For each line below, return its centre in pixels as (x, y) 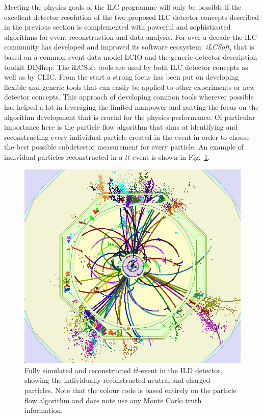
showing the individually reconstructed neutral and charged (117, 380)
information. (44, 410)
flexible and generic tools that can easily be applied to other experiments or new (130, 87)
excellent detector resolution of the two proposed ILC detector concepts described (131, 17)
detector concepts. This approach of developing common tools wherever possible (129, 97)
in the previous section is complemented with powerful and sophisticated (117, 27)
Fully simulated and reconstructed (78, 370)
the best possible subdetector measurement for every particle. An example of (124, 147)
